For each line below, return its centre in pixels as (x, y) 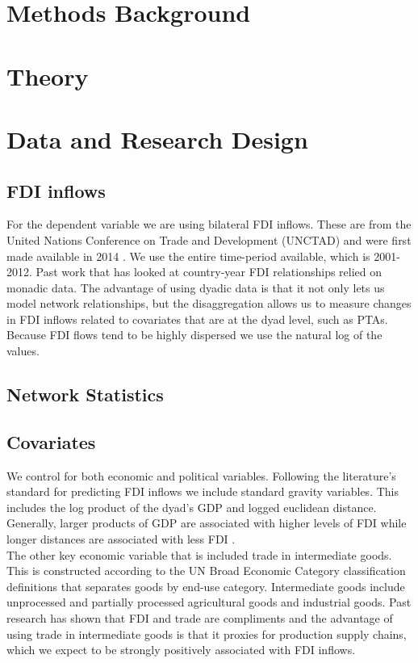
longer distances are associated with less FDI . (121, 539)
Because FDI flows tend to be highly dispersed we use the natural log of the (194, 335)
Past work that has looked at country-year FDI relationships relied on (209, 272)
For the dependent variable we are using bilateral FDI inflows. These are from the (209, 224)
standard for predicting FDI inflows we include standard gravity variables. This (203, 491)
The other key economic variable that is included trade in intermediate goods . (199, 554)
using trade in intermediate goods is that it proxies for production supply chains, (207, 634)
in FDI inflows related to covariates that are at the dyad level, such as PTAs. (197, 319)
